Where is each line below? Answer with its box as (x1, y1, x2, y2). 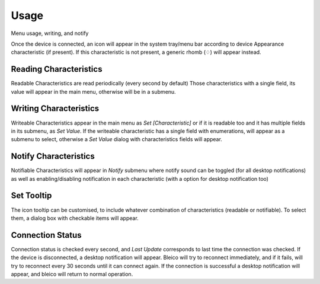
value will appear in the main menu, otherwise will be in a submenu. (11, 88, 176, 95)
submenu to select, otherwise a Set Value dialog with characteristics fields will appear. (11, 136, 222, 143)
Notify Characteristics (11, 151, 95, 161)
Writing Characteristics (11, 104, 100, 114)
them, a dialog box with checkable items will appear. (11, 214, 139, 222)
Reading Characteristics (11, 64, 103, 74)
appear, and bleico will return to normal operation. (11, 270, 133, 277)
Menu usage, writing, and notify (11, 30, 89, 37)
